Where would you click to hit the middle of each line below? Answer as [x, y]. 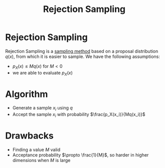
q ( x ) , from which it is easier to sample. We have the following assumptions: [83, 56]
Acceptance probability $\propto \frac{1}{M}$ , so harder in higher [80, 155]
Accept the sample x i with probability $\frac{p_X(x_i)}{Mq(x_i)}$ [79, 115]
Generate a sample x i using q [42, 108]
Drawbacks [29, 136]
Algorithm [27, 94]
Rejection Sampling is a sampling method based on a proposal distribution [82, 51]
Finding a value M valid [36, 149]
